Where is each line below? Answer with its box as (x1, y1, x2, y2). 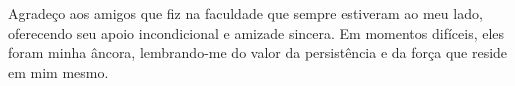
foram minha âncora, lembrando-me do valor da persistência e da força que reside (8, 42, 508, 63)
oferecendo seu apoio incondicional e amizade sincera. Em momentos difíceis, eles (8, 22, 505, 43)
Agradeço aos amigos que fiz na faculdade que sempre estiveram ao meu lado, (8, 3, 483, 23)
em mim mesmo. (8, 61, 109, 82)
